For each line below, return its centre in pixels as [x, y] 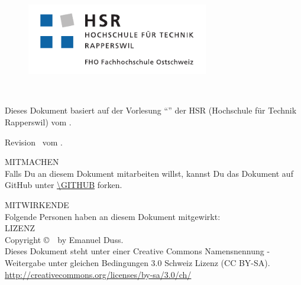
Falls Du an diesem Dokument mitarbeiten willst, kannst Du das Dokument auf [149, 173]
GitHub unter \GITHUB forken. [64, 185]
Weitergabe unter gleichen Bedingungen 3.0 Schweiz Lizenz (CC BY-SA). [137, 262]
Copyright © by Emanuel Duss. [64, 239]
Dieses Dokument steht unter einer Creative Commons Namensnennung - [137, 251]
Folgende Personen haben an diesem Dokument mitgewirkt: [113, 216]
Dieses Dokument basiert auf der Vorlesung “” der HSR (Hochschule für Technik [151, 110]
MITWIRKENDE [37, 204]
